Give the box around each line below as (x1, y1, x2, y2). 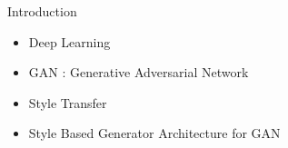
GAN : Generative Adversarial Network (28, 63, 249, 82)
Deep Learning (28, 32, 111, 51)
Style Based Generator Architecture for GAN (28, 123, 281, 143)
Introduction (7, 2, 77, 20)
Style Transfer (28, 93, 107, 112)
